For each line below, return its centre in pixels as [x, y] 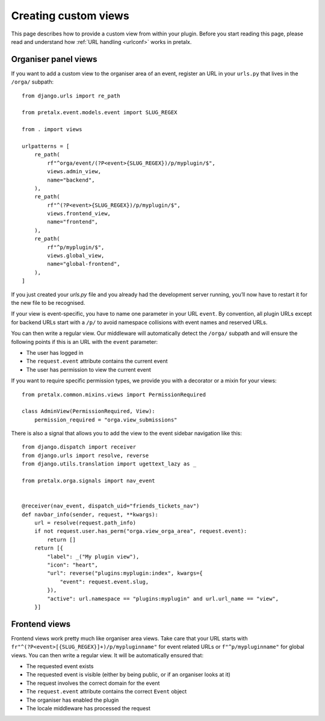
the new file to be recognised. [48, 303]
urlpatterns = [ [46, 146]
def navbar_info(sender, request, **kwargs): [90, 514]
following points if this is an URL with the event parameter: [85, 342]
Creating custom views [70, 16]
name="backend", [71, 180]
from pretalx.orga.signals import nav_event [89, 481]
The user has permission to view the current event [89, 369]
